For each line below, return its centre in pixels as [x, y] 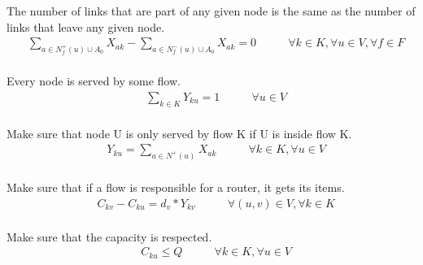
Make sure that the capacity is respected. [109, 236]
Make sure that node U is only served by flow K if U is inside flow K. [179, 133]
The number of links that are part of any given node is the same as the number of [211, 11]
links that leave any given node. [86, 26]
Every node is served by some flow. [94, 81]
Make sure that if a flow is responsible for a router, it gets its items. [176, 187]
